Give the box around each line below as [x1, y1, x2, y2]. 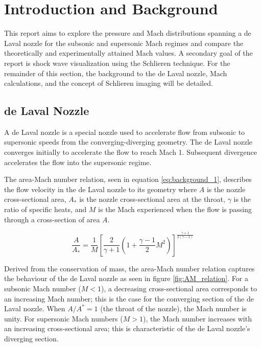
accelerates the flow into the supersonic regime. [4, 156, 152, 167]
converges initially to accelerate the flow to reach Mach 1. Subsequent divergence [4, 147, 257, 157]
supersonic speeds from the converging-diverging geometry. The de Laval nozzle [4, 136, 252, 147]
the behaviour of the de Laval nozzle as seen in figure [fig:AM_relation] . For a [4, 273, 248, 284]
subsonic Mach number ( [4, 283, 81, 293]
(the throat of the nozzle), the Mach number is [100, 303, 247, 314]
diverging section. [4, 333, 59, 343]
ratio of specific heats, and [4, 204, 87, 215]
